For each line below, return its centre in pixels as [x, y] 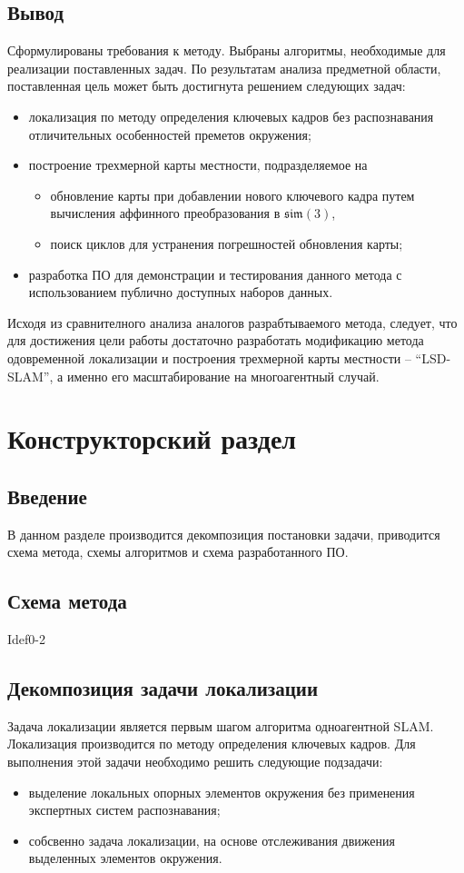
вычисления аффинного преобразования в [165, 213]
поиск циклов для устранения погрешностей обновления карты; [227, 243]
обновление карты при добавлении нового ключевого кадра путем [232, 195]
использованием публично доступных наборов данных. [181, 292]
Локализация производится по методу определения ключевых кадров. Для [212, 744]
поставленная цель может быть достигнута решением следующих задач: [207, 86]
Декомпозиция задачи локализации [163, 688]
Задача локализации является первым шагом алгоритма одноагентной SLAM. [221, 725]
